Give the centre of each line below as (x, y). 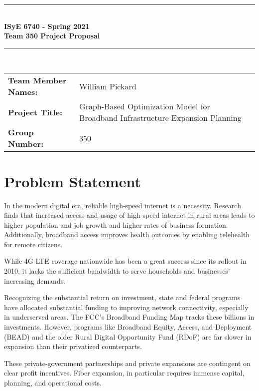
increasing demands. (35, 280)
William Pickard (108, 86)
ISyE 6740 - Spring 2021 (47, 26)
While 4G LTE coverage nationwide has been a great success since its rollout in (125, 261)
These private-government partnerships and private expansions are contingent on (127, 363)
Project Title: (35, 112)
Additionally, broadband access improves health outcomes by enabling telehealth (127, 234)
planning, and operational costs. (53, 383)
